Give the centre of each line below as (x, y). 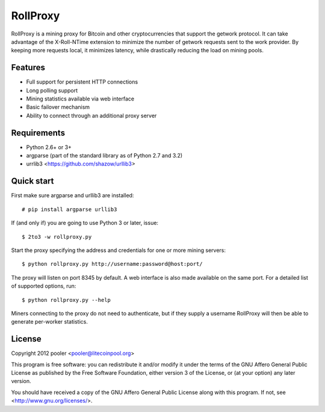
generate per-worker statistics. (50, 322)
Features (28, 68)
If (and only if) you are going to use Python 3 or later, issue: (85, 223)
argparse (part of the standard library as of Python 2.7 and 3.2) (104, 156)
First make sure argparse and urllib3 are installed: (73, 195)
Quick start (32, 181)
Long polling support (52, 90)
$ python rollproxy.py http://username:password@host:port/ (112, 264)
